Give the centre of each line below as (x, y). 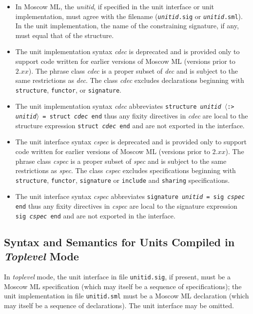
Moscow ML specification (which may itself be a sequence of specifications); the (123, 286)
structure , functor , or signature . (68, 89)
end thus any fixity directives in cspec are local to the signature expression (126, 206)
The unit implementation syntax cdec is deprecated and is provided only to (127, 51)
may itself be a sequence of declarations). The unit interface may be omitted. (119, 305)
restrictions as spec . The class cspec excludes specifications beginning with (126, 170)
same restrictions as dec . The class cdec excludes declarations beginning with (130, 80)
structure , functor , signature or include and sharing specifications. (123, 180)
